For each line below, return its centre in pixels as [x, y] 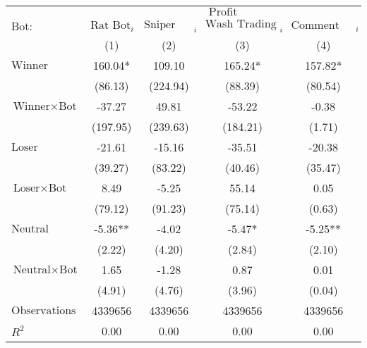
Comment [315, 25]
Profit [223, 12]
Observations [44, 311]
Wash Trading [241, 24]
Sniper [160, 24]
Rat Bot [111, 25]
